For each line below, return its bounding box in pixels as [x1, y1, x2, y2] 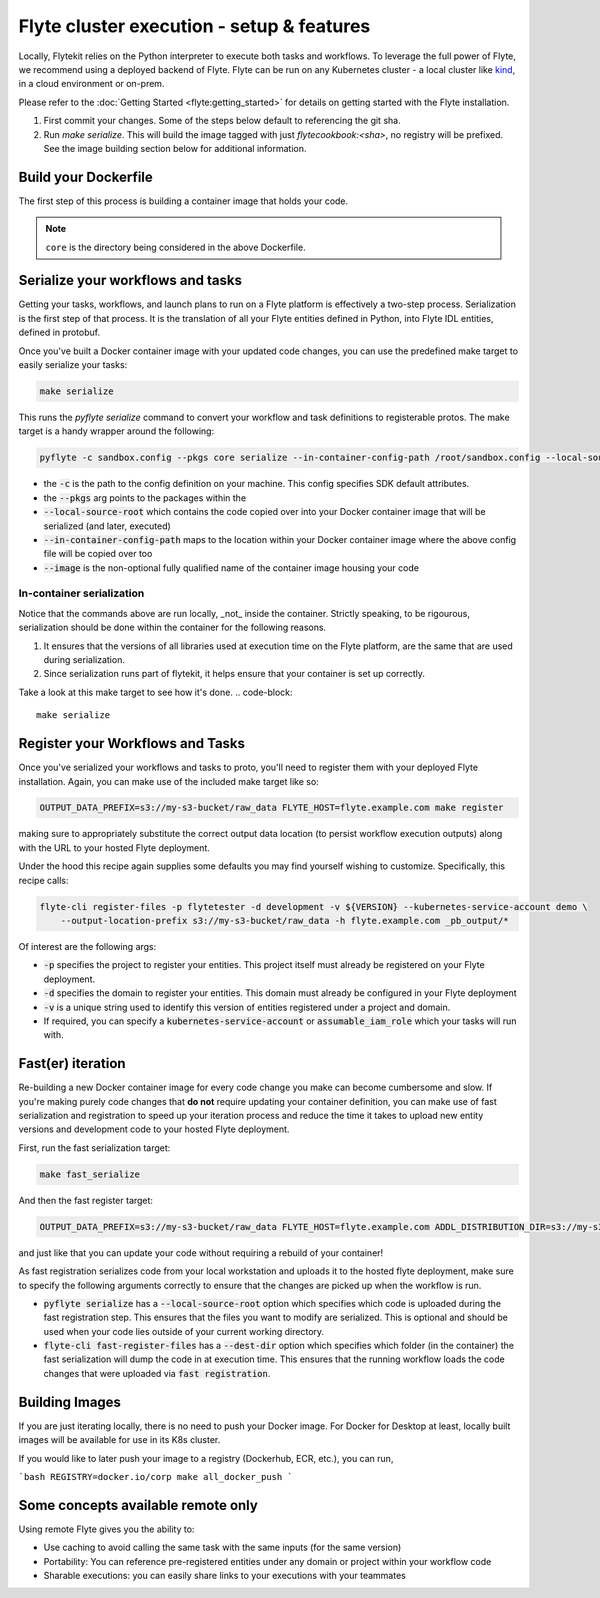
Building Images [18, 1393, 122, 1410]
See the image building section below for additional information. [43, 142, 307, 154]
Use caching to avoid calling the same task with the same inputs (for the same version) [43, 1541, 402, 1554]
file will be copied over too [43, 548, 153, 560]
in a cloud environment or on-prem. [18, 78, 165, 90]
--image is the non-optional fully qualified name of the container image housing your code [43, 561, 420, 574]
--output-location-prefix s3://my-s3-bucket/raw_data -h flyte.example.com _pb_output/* [60, 915, 509, 927]
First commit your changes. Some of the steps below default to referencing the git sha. [43, 115, 401, 127]
